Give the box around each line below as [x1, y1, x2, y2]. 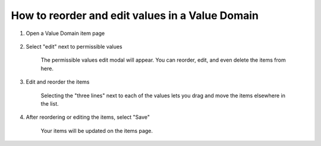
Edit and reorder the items [26, 78, 90, 85]
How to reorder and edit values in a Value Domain [11, 9, 259, 22]
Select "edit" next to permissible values [26, 43, 123, 50]
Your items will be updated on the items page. [40, 127, 153, 134]
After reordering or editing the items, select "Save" [26, 113, 150, 121]
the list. [40, 100, 59, 107]
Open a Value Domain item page [26, 30, 105, 37]
